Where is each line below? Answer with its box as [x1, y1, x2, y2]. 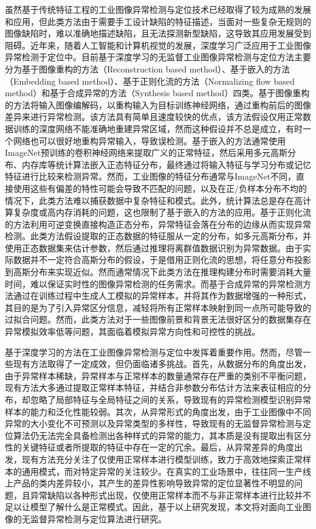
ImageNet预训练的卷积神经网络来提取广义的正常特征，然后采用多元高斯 [5, 146, 288, 159]
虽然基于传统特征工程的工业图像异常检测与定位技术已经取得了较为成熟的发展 [5, 3, 311, 15]
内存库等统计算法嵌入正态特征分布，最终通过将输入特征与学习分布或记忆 [21, 158, 311, 170]
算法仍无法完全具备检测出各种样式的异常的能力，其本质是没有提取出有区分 [13, 429, 311, 441]
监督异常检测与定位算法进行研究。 [30, 512, 167, 525]
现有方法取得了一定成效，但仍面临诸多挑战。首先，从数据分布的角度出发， [13, 357, 311, 370]
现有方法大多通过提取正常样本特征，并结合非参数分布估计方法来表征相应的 [5, 381, 303, 394]
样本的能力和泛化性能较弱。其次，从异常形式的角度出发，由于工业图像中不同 [5, 405, 311, 418]
